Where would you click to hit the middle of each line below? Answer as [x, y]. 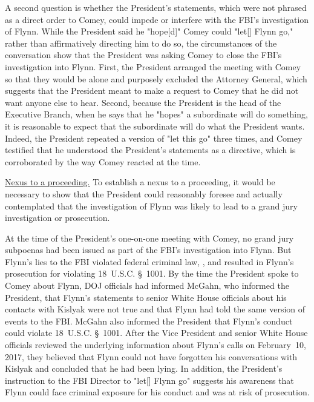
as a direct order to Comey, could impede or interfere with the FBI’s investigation [157, 19]
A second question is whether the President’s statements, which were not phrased [156, 7]
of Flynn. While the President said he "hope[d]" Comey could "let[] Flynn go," [149, 31]
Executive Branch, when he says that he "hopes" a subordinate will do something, [156, 114]
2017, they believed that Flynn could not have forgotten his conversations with [151, 356]
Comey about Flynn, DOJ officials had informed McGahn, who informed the [147, 285]
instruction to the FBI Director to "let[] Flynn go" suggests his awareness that [149, 380]
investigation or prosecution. [57, 218]
